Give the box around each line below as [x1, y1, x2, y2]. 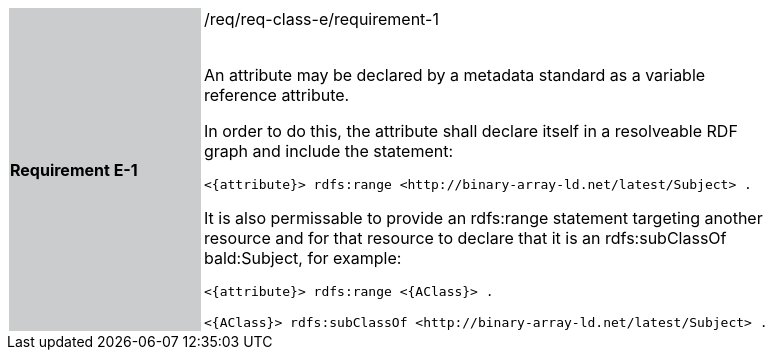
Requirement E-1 [10, 159, 138, 180]
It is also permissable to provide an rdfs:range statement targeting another [204, 208, 763, 228]
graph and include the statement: [204, 141, 454, 161]
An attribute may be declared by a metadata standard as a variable [204, 65, 706, 85]
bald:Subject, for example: [204, 248, 402, 268]
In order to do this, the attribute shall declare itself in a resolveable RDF [204, 121, 738, 141]
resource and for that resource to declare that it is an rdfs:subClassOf [204, 228, 727, 248]
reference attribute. [204, 85, 350, 105]
